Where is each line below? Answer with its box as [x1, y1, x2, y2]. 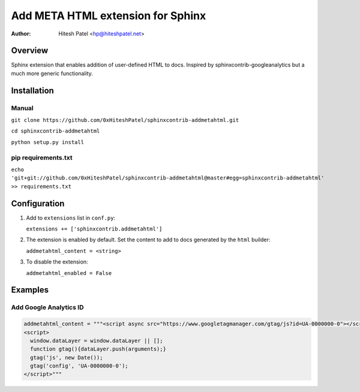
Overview [11, 46, 49, 56]
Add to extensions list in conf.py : [26, 214, 116, 222]
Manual [11, 104, 34, 112]
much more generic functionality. [11, 70, 93, 77]
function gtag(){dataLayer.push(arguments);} [30, 346, 166, 352]
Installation [11, 85, 54, 95]
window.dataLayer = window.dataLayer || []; [30, 337, 163, 344]
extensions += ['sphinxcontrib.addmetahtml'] [26, 226, 163, 232]
